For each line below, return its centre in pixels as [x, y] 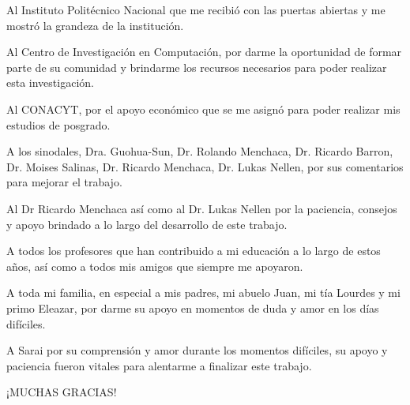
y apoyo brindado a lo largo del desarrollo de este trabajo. [147, 224]
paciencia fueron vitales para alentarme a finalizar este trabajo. [159, 365]
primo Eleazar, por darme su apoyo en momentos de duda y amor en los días [193, 307]
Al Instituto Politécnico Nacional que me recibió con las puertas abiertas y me [196, 9]
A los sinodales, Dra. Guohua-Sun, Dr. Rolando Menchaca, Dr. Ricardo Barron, [200, 151]
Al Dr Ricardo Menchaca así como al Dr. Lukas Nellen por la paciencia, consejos [202, 208]
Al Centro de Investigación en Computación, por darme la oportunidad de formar [204, 52]
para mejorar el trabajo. [64, 182]
